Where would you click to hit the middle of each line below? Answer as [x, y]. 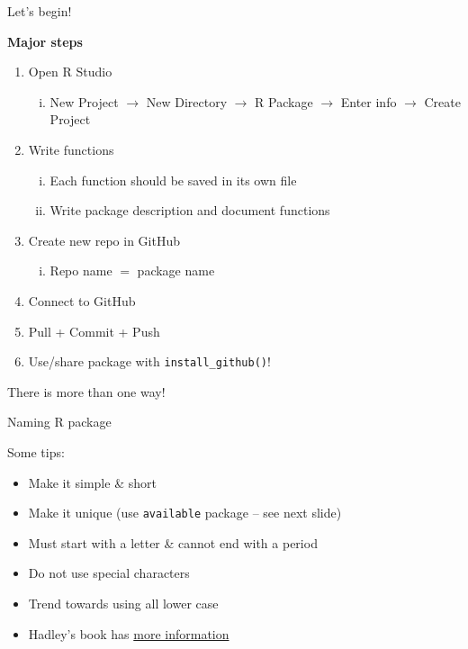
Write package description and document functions [190, 210]
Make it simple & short [92, 482]
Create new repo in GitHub [104, 240]
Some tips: [36, 451]
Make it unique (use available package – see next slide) [185, 513]
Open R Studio [70, 72]
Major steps [45, 41]
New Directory [187, 101]
